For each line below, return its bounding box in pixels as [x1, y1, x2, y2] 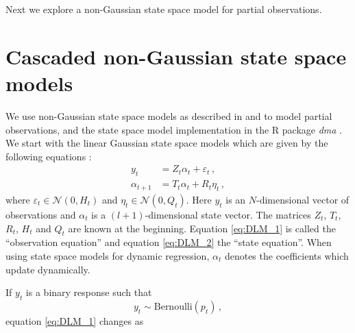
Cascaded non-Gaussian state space [5, 42, 347, 70]
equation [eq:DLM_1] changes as [5, 313, 144, 328]
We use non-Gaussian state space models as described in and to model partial [5, 108, 332, 123]
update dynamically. [5, 262, 90, 276]
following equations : [5, 149, 92, 163]
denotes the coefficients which [224, 248, 349, 262]
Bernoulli [154, 301, 193, 312]
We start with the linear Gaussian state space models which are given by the [5, 136, 328, 150]
